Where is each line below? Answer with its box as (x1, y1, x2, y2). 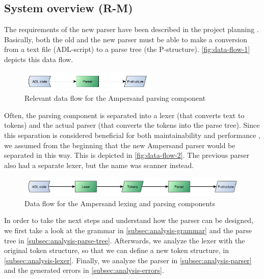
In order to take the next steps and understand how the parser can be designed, (4, 215, 254, 226)
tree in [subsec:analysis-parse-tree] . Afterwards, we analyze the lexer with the (4, 235, 245, 245)
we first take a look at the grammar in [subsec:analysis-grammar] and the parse (4, 225, 252, 235)
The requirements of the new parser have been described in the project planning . (4, 24, 259, 35)
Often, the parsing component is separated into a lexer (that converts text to (4, 109, 245, 120)
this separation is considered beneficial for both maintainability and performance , (4, 129, 261, 140)
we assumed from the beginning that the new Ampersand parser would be (4, 139, 235, 150)
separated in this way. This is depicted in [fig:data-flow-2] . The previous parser (4, 150, 250, 160)
